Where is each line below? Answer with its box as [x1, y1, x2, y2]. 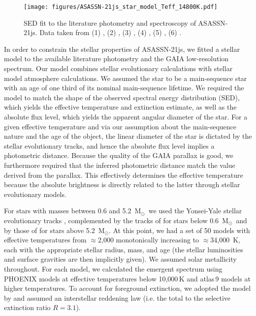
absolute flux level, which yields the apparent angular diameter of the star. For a [4, 112, 248, 121]
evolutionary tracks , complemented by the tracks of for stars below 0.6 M [4, 215, 228, 225]
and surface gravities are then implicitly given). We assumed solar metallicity [4, 254, 237, 264]
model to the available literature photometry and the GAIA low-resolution [4, 53, 229, 64]
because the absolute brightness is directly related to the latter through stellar [4, 179, 240, 190]
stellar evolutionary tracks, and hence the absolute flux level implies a [4, 140, 215, 151]
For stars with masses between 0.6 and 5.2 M [4, 205, 141, 216]
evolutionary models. [4, 189, 66, 199]
